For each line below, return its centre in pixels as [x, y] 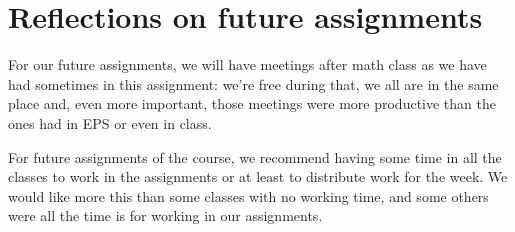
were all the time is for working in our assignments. [165, 215]
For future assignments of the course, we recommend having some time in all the [255, 156]
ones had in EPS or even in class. [110, 122]
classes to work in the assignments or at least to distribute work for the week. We [258, 176]
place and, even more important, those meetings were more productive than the [252, 103]
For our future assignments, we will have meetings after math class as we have [247, 64]
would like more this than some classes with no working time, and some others [248, 195]
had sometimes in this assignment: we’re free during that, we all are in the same [253, 83]
